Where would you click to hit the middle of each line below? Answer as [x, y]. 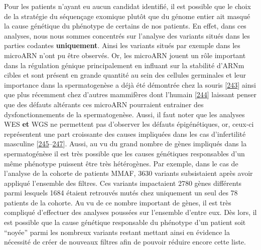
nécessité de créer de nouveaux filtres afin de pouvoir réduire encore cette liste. [125, 242]
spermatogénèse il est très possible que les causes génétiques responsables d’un [124, 153]
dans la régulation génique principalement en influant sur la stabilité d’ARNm [124, 65]
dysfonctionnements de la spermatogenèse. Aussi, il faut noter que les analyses [124, 114]
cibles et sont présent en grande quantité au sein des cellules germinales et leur [125, 75]
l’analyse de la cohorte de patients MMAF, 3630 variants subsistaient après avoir [128, 173]
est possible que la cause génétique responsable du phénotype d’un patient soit [125, 222]
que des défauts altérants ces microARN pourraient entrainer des [104, 104]
